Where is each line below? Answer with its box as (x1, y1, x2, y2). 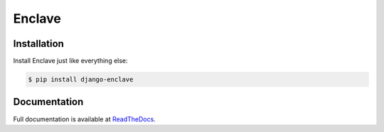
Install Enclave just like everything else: (13, 57, 128, 65)
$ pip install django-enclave (28, 75, 134, 84)
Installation (13, 38, 64, 50)
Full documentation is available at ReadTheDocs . (13, 114, 156, 123)
